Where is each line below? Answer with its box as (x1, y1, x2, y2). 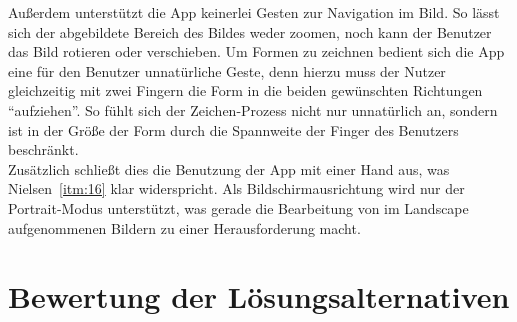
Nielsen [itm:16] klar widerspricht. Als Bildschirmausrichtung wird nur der (8, 178, 465, 199)
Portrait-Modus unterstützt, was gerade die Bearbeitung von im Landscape (8, 197, 469, 218)
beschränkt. (8, 139, 79, 160)
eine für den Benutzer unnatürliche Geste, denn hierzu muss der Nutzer (8, 60, 446, 81)
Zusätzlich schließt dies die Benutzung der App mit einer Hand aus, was (8, 158, 450, 179)
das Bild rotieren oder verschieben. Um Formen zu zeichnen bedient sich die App (8, 41, 505, 62)
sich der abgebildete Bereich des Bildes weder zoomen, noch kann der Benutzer (8, 21, 492, 42)
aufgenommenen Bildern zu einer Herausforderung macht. (8, 217, 361, 238)
